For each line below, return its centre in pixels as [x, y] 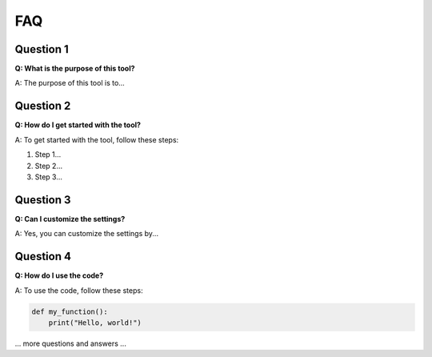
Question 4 [43, 257]
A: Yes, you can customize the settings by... [87, 234]
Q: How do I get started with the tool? [78, 125]
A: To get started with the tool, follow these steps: [97, 139]
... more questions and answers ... [71, 343]
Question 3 [43, 200]
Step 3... [49, 177]
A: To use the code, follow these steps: [79, 290]
